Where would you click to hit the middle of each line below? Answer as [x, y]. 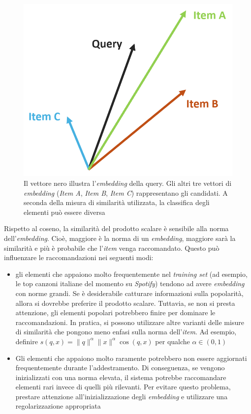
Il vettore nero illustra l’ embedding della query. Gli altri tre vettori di [128, 183]
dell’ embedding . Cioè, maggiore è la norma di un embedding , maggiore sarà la [120, 238]
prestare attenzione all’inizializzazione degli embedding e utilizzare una [122, 396]
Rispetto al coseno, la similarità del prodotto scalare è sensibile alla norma [116, 228]
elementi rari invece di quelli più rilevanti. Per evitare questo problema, [123, 387]
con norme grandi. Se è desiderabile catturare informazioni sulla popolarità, [129, 293]
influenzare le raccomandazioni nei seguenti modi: [79, 257]
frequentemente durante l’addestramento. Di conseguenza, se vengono [120, 368]
